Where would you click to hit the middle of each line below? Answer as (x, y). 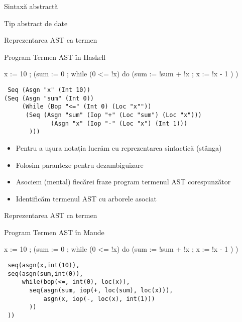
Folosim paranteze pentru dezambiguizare (80, 165)
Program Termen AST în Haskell (55, 57)
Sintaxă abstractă (31, 6)
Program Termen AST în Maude (54, 232)
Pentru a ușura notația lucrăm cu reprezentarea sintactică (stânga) (119, 147)
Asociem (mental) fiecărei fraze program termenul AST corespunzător (123, 182)
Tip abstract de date (36, 23)
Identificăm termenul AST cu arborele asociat (86, 198)
